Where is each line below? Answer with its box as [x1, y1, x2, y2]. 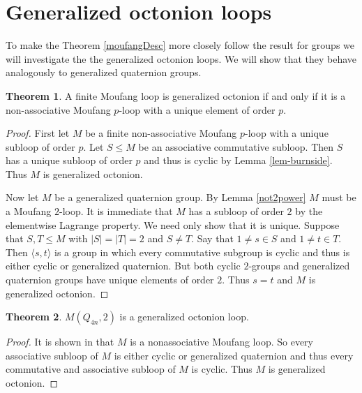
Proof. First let [6, 126, 70, 140]
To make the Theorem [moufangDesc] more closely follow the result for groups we [6, 38, 354, 52]
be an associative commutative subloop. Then [138, 139, 334, 154]
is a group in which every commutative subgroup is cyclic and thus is [54, 244, 350, 259]
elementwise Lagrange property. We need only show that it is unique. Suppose [6, 217, 340, 232]
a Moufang [6, 204, 52, 218]
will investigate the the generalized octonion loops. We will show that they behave [6, 51, 357, 66]
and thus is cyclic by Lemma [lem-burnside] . [144, 153, 333, 168]
